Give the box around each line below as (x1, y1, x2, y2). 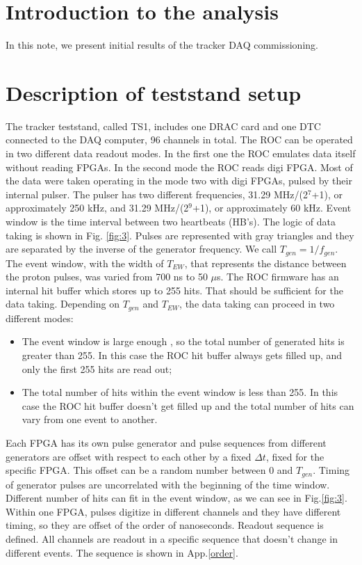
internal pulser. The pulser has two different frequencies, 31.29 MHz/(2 (6, 186, 308, 201)
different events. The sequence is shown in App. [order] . (6, 545, 238, 559)
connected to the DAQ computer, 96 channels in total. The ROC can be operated (6, 132, 353, 147)
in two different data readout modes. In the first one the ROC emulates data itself (6, 146, 356, 161)
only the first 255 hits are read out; (22, 361, 172, 376)
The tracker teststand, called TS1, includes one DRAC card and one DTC (6, 118, 321, 133)
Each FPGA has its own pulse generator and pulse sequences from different (6, 436, 327, 450)
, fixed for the (265, 449, 324, 463)
